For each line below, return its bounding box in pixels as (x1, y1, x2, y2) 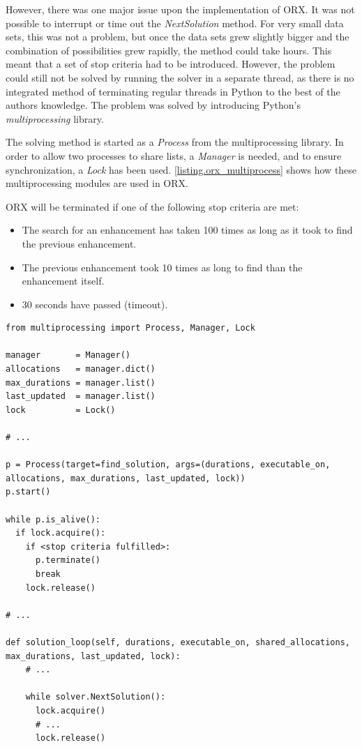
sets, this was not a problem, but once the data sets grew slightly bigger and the (6, 29, 349, 44)
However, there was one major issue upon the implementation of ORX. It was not (6, 2, 355, 16)
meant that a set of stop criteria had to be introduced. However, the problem (6, 56, 335, 71)
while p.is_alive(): (6, 514, 101, 525)
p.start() (6, 487, 51, 497)
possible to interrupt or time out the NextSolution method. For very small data (6, 15, 344, 30)
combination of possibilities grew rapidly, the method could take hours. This (6, 43, 332, 57)
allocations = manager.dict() (6, 364, 156, 375)
